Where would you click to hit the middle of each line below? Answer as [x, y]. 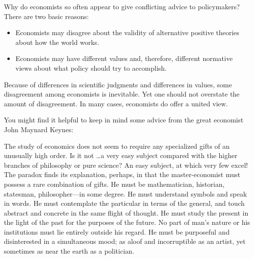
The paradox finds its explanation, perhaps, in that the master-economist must [122, 174]
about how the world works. [57, 42]
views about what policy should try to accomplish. [91, 68]
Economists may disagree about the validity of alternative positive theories [127, 32]
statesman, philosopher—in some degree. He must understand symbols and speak [126, 193]
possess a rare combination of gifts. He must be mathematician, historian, [114, 184]
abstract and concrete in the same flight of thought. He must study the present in [126, 212]
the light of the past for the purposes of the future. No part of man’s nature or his [127, 222]
